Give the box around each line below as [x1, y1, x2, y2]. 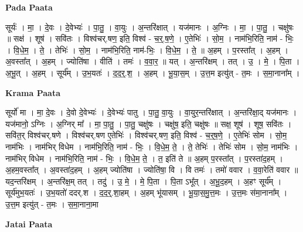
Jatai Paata [5, 217, 53, 230]
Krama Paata [5, 86, 60, 98]
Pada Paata [5, 1, 53, 13]
